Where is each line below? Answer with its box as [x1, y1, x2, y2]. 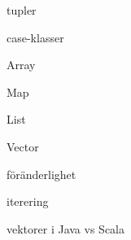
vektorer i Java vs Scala [7, 220, 124, 237]
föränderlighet [7, 165, 76, 182]
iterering [7, 193, 49, 210]
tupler [7, 2, 37, 18]
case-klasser [7, 28, 64, 46]
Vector [7, 137, 39, 155]
